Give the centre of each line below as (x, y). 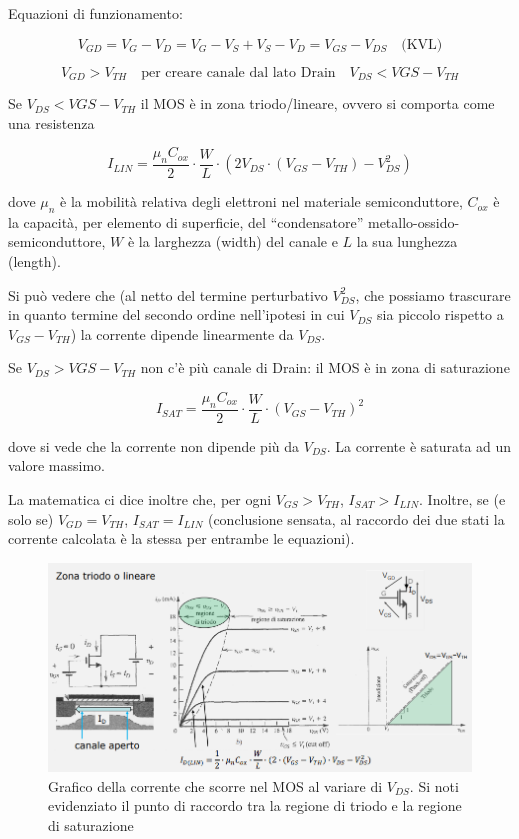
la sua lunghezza (407, 241)
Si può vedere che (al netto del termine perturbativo (168, 294)
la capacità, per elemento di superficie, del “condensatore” (186, 221)
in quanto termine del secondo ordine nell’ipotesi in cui (176, 314)
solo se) (31, 518)
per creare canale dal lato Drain (238, 72)
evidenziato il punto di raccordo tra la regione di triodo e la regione (255, 805)
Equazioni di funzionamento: (95, 13)
